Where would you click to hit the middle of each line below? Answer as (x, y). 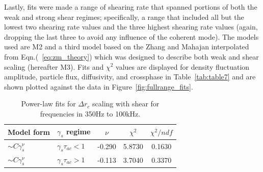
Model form (29, 132)
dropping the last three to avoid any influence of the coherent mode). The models (131, 36)
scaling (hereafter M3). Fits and (54, 66)
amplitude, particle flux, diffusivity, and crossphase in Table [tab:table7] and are (130, 77)
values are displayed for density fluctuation (183, 66)
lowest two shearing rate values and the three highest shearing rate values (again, (131, 27)
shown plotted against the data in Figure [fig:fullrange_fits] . (99, 86)
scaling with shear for (126, 104)
